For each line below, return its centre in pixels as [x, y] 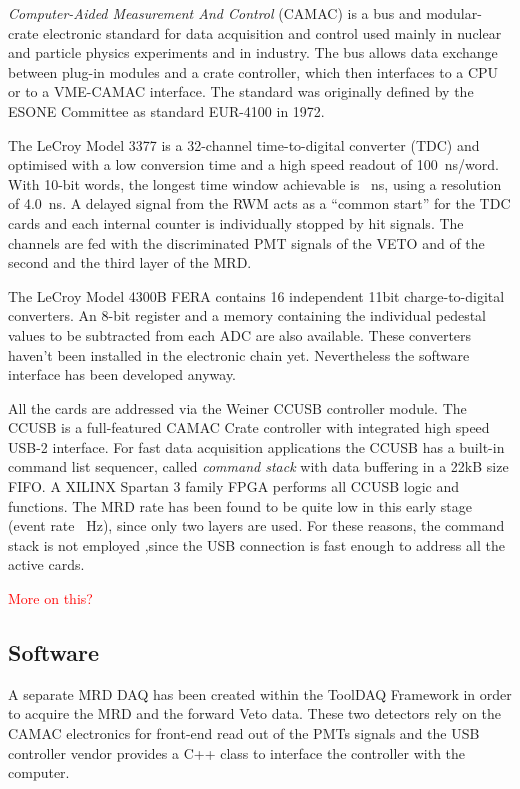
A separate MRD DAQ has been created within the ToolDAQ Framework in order [260, 693]
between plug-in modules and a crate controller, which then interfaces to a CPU [253, 71]
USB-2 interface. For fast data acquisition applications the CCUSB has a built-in [256, 446]
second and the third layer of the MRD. [130, 262]
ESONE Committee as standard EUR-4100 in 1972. [166, 110]
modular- [454, 13]
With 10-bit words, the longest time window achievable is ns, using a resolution [255, 183]
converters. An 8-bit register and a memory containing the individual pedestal [247, 315]
